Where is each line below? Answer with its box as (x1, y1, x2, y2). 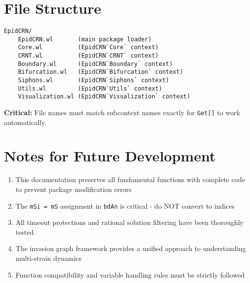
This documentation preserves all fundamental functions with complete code (15, 174, 245, 185)
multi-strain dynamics (15, 253, 82, 263)
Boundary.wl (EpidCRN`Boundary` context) (18, 60, 173, 67)
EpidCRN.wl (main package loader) (18, 35, 152, 43)
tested (15, 226, 34, 237)
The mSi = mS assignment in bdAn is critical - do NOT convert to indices (15, 200, 235, 211)
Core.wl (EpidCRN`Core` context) (18, 44, 159, 51)
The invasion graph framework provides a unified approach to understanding (15, 243, 246, 253)
